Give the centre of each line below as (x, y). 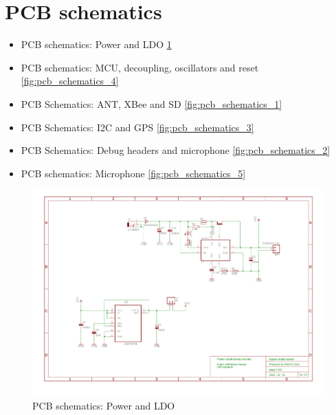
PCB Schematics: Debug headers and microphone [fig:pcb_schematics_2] (176, 150)
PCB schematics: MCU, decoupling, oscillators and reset (140, 67)
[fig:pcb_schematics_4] (70, 81)
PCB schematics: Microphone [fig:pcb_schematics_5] (133, 173)
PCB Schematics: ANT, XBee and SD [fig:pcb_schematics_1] (152, 103)
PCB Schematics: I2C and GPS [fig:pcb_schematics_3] (137, 127)
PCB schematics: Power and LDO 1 (96, 44)
